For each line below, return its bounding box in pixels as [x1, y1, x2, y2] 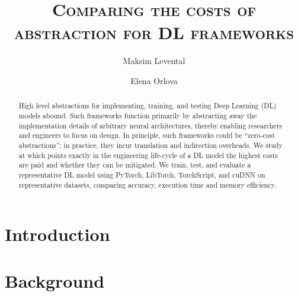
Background [5, 268, 105, 292]
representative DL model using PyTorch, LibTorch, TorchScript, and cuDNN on [18, 169, 265, 179]
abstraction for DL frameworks [14, 20, 294, 44]
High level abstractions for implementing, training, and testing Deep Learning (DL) [18, 101, 277, 111]
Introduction [5, 222, 110, 246]
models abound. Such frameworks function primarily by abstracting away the [18, 110, 257, 120]
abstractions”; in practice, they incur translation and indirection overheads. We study [18, 140, 283, 150]
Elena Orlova [130, 74, 178, 86]
